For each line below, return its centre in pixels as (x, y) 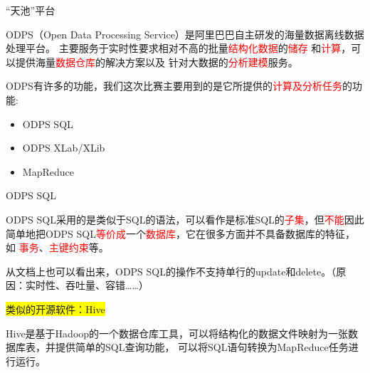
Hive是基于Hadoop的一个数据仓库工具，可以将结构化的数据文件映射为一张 (177, 333)
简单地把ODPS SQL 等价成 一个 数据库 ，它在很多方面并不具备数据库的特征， (180, 233)
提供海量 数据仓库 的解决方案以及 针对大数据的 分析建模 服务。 (157, 62)
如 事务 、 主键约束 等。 (57, 247)
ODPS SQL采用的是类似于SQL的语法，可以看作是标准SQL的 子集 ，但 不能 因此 (185, 219)
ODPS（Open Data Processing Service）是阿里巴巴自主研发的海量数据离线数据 (185, 34)
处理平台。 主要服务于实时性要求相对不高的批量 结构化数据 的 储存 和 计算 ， (179, 48)
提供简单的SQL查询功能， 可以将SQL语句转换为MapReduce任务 (202, 347)
